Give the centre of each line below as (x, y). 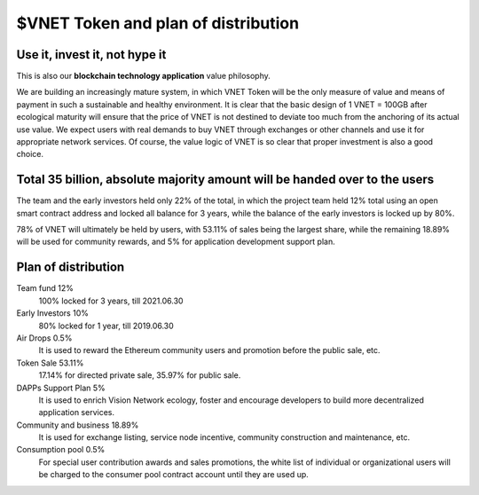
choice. (30, 154)
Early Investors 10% (52, 313)
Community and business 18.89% (78, 425)
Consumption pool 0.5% (61, 450)
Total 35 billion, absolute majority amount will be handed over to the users (225, 180)
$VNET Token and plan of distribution (158, 23)
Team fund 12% (45, 288)
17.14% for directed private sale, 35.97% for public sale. (140, 375)
